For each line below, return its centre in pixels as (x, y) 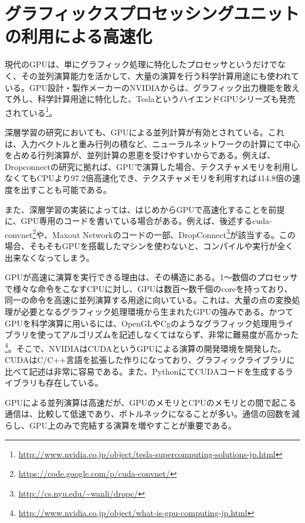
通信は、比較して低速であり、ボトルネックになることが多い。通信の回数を (148, 414)
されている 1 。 (31, 111)
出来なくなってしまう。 (50, 257)
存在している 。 (74, 383)
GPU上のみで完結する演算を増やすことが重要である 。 (133, 425)
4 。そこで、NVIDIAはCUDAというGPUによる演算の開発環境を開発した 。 (145, 347)
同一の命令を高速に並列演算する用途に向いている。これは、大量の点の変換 (148, 300)
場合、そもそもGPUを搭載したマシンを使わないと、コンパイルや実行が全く (149, 245)
